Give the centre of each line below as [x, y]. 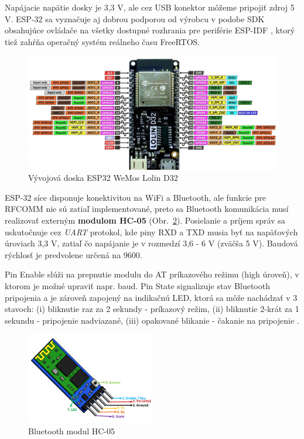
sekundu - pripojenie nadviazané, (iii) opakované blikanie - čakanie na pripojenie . [152, 320]
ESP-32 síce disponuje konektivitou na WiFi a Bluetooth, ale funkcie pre [135, 197]
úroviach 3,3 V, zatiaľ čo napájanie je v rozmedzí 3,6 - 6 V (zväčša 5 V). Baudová [151, 243]
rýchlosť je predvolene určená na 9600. [74, 254]
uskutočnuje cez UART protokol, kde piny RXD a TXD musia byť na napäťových [151, 231]
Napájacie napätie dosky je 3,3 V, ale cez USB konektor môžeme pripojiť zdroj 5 [150, 7]
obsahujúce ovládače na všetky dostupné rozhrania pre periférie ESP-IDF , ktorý [150, 30]
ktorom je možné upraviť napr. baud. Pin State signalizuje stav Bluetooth [137, 285]
